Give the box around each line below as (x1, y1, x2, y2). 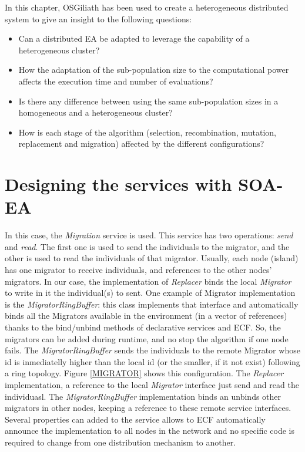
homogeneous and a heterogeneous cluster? (18, 106, 173, 119)
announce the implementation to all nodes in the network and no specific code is (5, 424, 294, 437)
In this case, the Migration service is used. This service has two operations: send (5, 229, 293, 241)
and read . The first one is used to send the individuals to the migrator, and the (5, 240, 290, 252)
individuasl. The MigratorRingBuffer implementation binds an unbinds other (5, 390, 281, 402)
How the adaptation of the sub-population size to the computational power (18, 63, 289, 76)
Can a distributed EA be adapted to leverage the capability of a (18, 32, 250, 45)
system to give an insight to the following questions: (5, 12, 192, 25)
